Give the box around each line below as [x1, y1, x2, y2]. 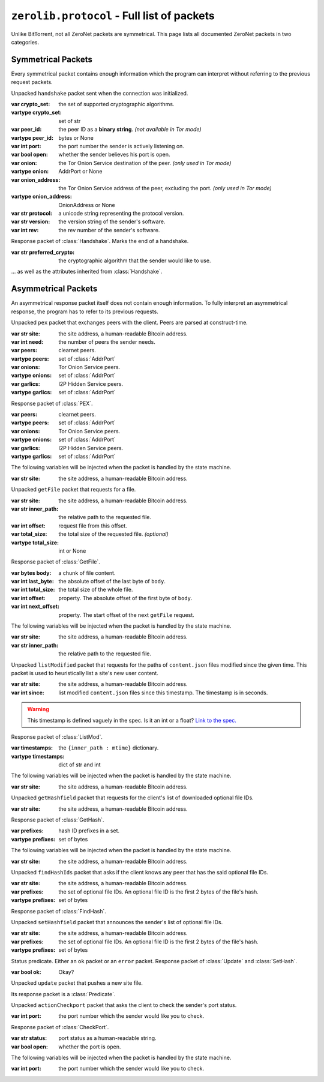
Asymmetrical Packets [11, 284, 98, 294]
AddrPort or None [58, 168, 103, 175]
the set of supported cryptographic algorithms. [58, 101, 175, 108]
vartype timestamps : [11, 753, 65, 760]
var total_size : [11, 530, 47, 538]
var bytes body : [11, 569, 52, 576]
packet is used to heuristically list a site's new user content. [11, 669, 158, 676]
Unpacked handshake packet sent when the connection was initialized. [11, 89, 188, 97]
